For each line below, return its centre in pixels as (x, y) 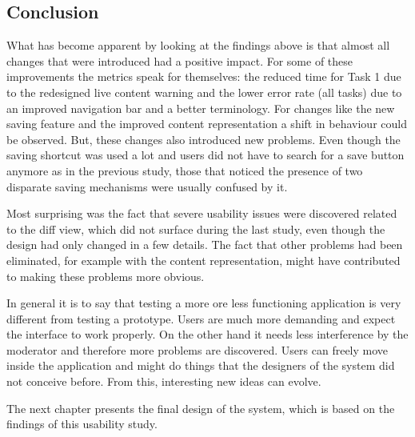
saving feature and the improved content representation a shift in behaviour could (207, 124)
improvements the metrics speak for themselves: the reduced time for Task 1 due (204, 76)
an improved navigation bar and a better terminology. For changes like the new (201, 108)
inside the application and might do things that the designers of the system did (201, 365)
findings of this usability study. (82, 424)
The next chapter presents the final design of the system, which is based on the (201, 408)
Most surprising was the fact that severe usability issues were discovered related (202, 213)
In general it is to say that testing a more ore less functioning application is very (204, 303)
